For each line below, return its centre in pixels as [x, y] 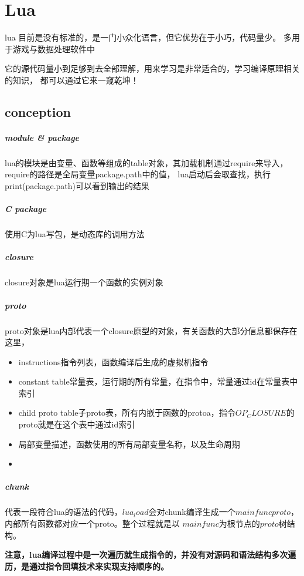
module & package [42, 137]
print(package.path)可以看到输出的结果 [77, 186]
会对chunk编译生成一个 [192, 512]
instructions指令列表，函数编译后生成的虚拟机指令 [113, 361]
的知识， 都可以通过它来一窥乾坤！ [72, 80]
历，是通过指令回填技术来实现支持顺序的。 [87, 566]
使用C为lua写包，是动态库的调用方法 [75, 234]
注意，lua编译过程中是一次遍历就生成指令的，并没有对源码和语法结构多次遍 [151, 555]
